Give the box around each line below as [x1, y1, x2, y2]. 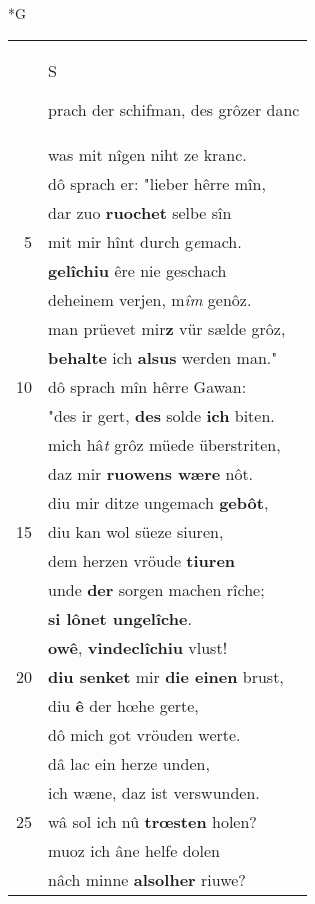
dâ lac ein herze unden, [48, 751, 210, 775]
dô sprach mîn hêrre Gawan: [48, 374, 247, 398]
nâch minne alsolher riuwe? [48, 867, 246, 891]
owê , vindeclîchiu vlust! [48, 635, 228, 659]
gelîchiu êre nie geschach [48, 258, 227, 282]
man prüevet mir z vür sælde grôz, [48, 316, 286, 340]
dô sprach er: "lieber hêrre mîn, [48, 171, 266, 195]
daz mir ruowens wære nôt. [48, 461, 254, 485]
